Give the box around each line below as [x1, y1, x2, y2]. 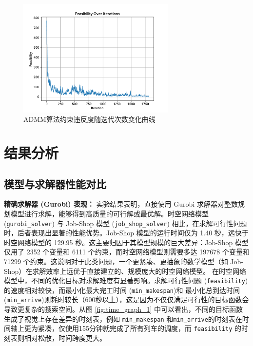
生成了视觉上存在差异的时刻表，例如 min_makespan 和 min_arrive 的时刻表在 [4, 313, 242, 324]
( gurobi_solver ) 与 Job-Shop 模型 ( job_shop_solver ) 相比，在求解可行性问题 [4, 218, 247, 228]
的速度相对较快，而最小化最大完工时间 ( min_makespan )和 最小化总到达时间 [4, 285, 240, 295]
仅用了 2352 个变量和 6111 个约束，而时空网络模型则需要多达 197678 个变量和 [4, 247, 250, 257]
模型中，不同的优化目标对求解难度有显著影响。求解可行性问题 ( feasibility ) [4, 275, 248, 286]
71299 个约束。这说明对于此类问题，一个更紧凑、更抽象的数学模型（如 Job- [4, 256, 243, 266]
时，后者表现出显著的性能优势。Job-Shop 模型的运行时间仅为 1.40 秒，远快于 [4, 228, 249, 238]
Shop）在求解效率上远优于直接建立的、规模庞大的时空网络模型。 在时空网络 [4, 266, 247, 276]
